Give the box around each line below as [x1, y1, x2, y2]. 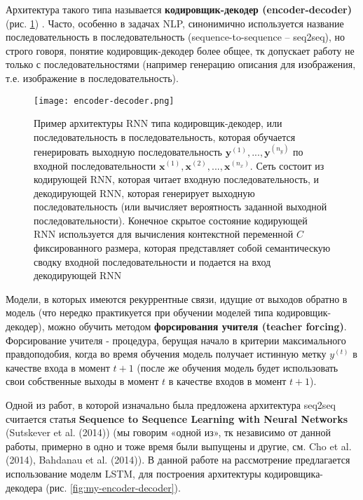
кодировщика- [264, 466, 324, 480]
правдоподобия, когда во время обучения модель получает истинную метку [6, 346, 327, 361]
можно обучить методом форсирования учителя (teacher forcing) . [48, 319, 347, 334]
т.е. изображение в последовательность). [6, 70, 179, 85]
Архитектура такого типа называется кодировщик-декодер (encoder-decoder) [6, 2, 352, 16]
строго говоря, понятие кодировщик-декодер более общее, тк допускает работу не [6, 43, 355, 58]
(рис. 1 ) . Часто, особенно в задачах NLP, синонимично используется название [6, 15, 344, 30]
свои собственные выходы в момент [6, 374, 159, 388]
